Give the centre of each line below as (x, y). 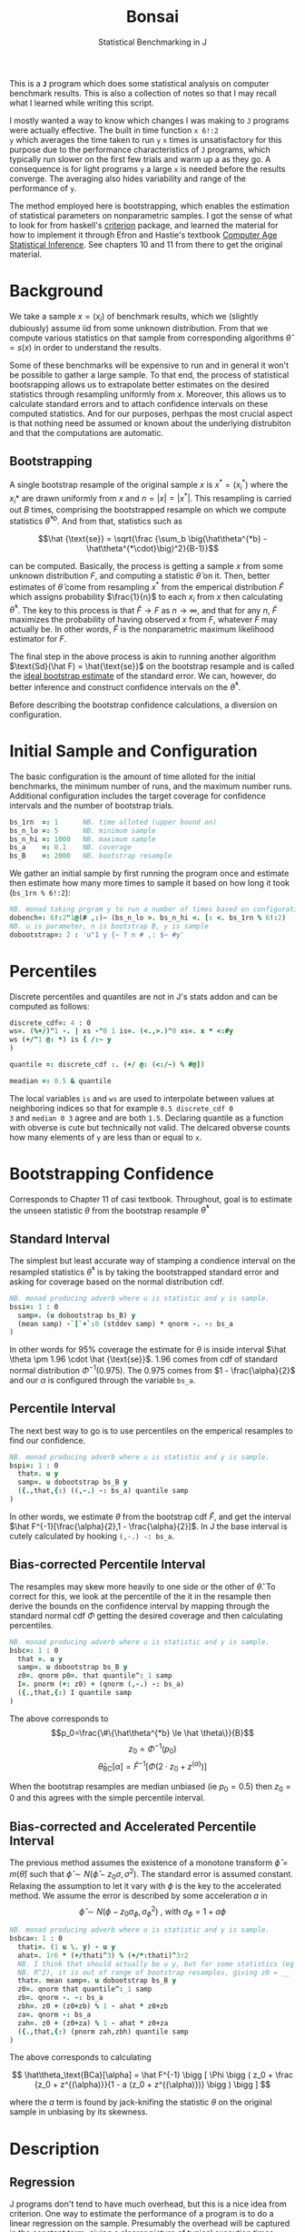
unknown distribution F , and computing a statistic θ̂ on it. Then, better (140, 576)
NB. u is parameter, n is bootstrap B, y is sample (109, 926)
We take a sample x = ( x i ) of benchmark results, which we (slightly (134, 317)
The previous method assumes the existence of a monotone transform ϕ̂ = (149, 1862)
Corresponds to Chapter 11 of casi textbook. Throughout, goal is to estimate (151, 1199)
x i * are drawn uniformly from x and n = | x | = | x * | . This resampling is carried (151, 498)
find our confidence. (48, 1440)
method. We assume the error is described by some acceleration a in (138, 1895)
